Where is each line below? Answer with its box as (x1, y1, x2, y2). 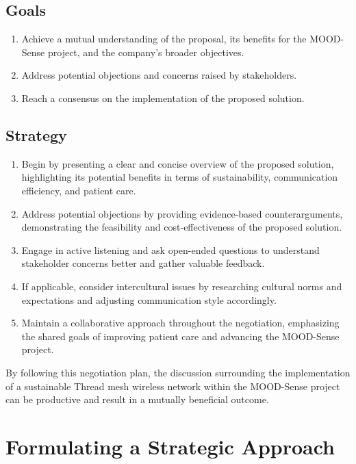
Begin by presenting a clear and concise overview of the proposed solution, (21, 156, 334, 170)
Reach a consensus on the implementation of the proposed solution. (21, 90, 305, 105)
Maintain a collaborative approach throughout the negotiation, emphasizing (21, 315, 340, 330)
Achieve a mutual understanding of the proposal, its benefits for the (21, 31, 307, 46)
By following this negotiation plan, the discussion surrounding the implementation (5, 365, 351, 379)
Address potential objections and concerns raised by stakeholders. (21, 68, 297, 82)
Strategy (5, 124, 67, 145)
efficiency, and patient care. (21, 183, 136, 197)
